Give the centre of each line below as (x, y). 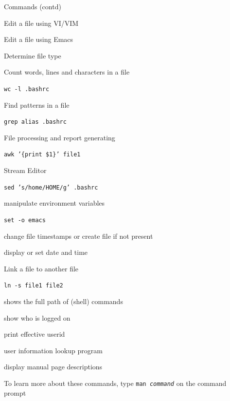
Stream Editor (25, 170)
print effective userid (35, 334)
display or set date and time (46, 252)
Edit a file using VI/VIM (41, 23)
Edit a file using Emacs (39, 39)
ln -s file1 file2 (34, 286)
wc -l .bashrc (27, 89)
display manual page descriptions (53, 367)
